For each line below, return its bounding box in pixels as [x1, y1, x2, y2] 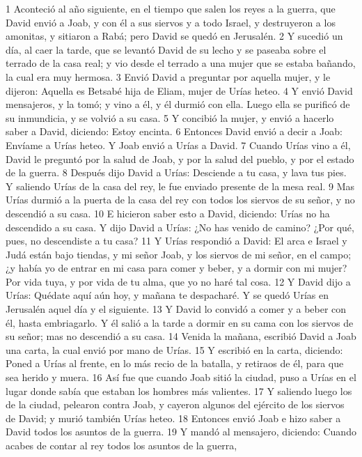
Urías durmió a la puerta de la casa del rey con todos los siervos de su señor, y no [6, 192, 355, 207]
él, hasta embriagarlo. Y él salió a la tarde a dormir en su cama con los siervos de [6, 315, 354, 330]
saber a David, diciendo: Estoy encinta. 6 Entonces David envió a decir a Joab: [6, 124, 343, 139]
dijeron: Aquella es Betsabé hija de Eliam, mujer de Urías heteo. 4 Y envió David [6, 83, 353, 98]
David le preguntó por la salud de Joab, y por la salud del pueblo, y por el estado [6, 151, 354, 166]
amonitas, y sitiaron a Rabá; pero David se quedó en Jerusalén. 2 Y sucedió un [6, 29, 343, 43]
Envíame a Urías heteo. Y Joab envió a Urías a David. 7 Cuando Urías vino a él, [6, 137, 351, 152]
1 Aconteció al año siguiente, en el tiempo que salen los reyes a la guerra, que [6, 1, 336, 15]
